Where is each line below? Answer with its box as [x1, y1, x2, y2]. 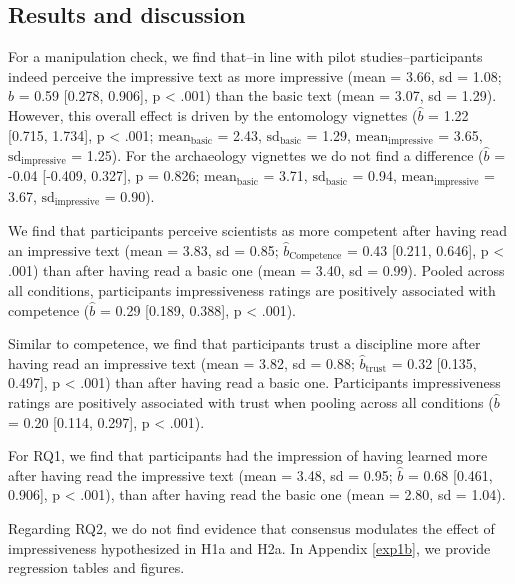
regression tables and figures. [8, 557, 185, 578]
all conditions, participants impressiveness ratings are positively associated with [8, 280, 496, 301]
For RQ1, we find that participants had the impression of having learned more [8, 445, 488, 466]
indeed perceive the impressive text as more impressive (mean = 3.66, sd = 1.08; [8, 65, 502, 86]
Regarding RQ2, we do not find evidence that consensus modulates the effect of [8, 517, 495, 538]
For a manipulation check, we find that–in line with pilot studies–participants [8, 46, 483, 67]
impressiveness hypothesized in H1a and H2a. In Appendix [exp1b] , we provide [8, 537, 491, 558]
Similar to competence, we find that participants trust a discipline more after [8, 333, 481, 354]
